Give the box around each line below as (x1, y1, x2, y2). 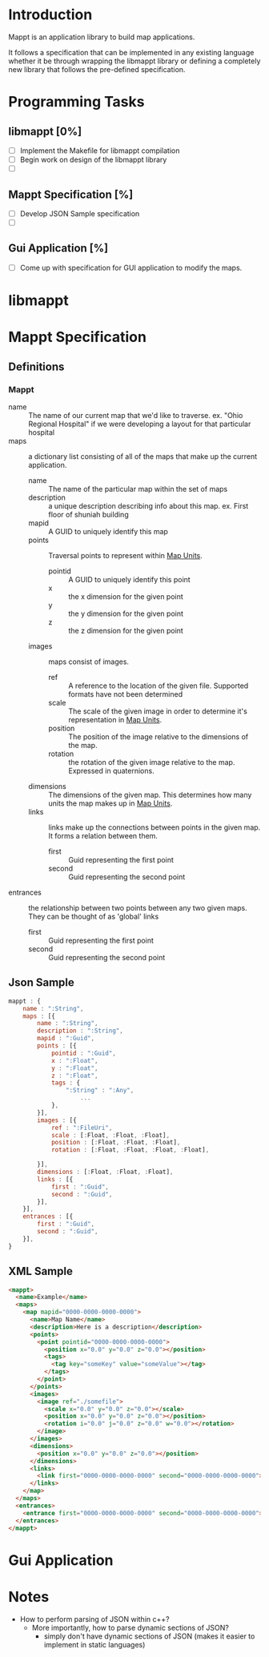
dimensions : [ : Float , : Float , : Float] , (37, 1168, 174, 1176)
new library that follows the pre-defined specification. (8, 64, 186, 74)
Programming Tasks (8, 93, 145, 111)
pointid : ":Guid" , (50, 1049, 116, 1057)
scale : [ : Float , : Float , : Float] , (50, 1131, 171, 1139)
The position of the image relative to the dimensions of (68, 732, 249, 742)
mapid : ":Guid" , (37, 1035, 94, 1043)
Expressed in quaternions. (68, 766, 155, 775)
